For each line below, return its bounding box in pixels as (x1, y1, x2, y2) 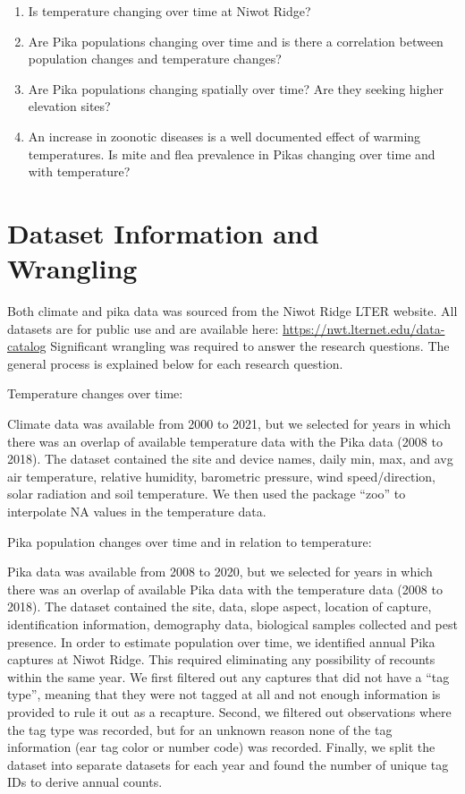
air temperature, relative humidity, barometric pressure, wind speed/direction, (7, 466, 435, 485)
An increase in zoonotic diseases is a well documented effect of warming (28, 126, 421, 145)
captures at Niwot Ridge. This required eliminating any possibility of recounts (7, 650, 435, 669)
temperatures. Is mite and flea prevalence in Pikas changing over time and (28, 144, 435, 163)
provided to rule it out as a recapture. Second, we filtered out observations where (7, 702, 452, 721)
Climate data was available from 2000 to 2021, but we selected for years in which (7, 414, 452, 433)
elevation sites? (28, 97, 111, 115)
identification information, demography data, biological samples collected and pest (7, 614, 458, 633)
